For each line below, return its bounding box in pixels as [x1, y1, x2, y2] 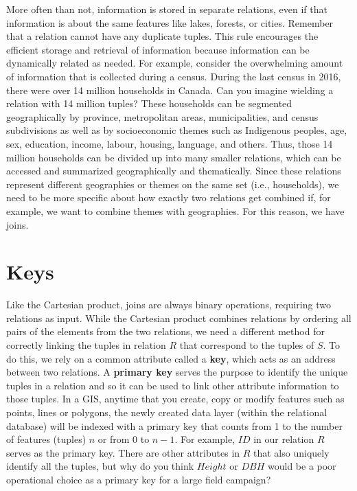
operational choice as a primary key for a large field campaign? [6, 472, 271, 486]
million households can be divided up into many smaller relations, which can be [6, 150, 341, 164]
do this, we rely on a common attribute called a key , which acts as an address [6, 351, 336, 365]
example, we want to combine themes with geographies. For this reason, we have [6, 203, 345, 218]
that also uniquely [253, 445, 330, 459]
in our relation [253, 432, 314, 446]
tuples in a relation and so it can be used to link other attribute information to [6, 378, 339, 392]
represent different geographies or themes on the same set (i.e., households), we [6, 176, 339, 191]
